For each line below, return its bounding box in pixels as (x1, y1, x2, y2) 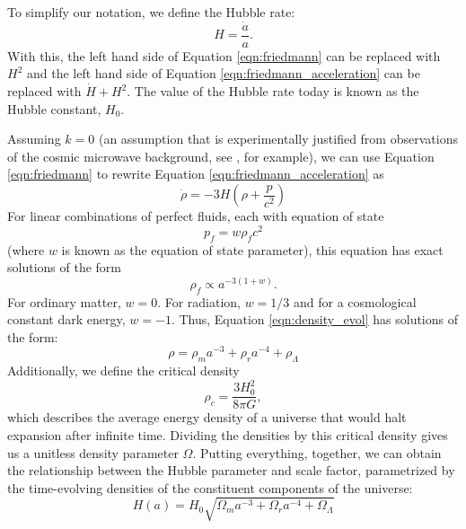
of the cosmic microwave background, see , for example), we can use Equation (7, 146, 435, 165)
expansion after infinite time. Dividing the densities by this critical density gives (7, 425, 448, 444)
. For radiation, (157, 292, 241, 311)
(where (7, 240, 45, 259)
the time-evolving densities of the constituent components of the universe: (7, 478, 413, 497)
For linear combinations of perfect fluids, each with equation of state (7, 207, 384, 225)
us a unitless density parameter (7, 443, 179, 462)
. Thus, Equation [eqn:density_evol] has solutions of (171, 310, 459, 329)
